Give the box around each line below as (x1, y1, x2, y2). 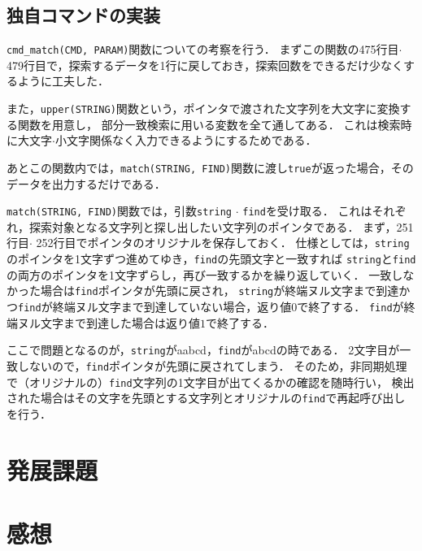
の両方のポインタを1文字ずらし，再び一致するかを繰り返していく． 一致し (7, 266, 403, 283)
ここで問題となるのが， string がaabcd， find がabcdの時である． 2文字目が (7, 341, 400, 358)
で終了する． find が (297, 297, 404, 315)
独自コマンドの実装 (7, 2, 160, 28)
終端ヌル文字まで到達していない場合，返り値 (52, 297, 292, 315)
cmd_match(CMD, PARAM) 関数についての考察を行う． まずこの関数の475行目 (7, 41, 399, 58)
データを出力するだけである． (7, 175, 166, 192)
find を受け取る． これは (242, 202, 372, 219)
